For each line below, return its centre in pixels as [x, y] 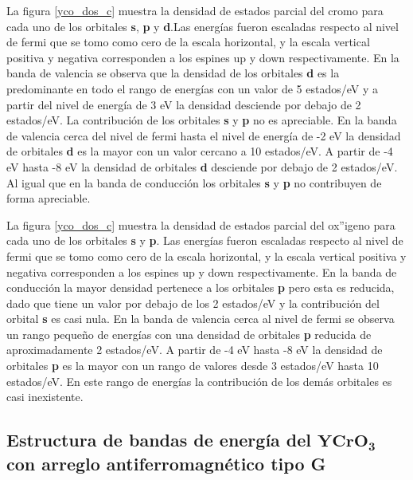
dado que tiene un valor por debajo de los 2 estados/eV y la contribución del [193, 303]
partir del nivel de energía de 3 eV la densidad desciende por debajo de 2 [184, 104]
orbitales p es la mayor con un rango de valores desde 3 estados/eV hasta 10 [193, 366]
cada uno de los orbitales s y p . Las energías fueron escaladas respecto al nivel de [205, 240]
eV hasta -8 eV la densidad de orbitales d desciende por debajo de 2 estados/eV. [202, 166]
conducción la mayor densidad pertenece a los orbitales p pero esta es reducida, [201, 287]
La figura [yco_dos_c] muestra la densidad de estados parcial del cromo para [195, 10]
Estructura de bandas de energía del [159, 440]
